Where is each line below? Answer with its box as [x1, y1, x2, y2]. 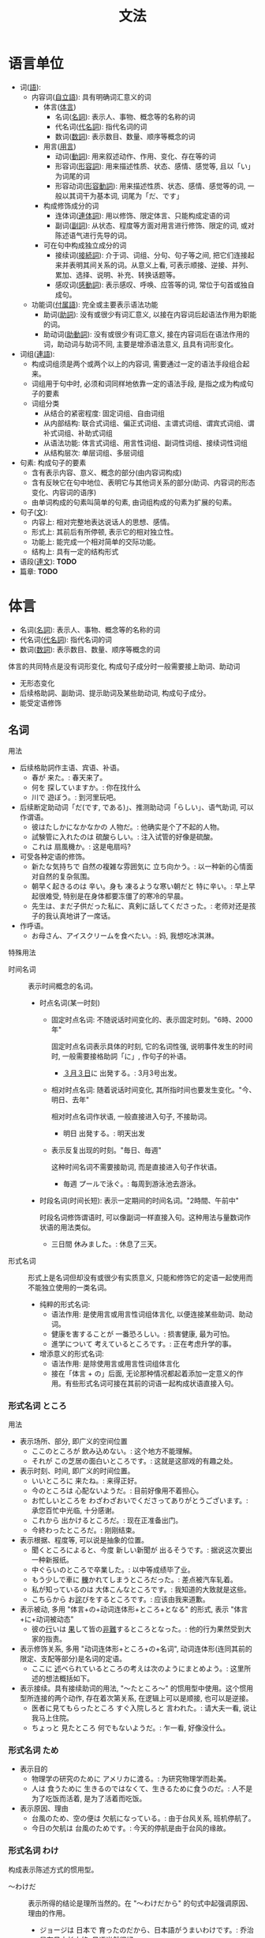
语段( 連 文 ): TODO [19, 557, 77, 566]
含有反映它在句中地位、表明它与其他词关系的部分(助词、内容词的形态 [31, 478, 256, 487]
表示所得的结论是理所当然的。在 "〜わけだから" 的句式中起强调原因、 [28, 1898, 252, 1908]
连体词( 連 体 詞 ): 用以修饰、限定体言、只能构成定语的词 [54, 210, 230, 220]
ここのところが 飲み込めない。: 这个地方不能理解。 [31, 1446, 197, 1456]
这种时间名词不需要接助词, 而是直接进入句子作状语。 [50, 1162, 222, 1171]
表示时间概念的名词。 [28, 981, 97, 991]
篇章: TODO [19, 566, 58, 576]
